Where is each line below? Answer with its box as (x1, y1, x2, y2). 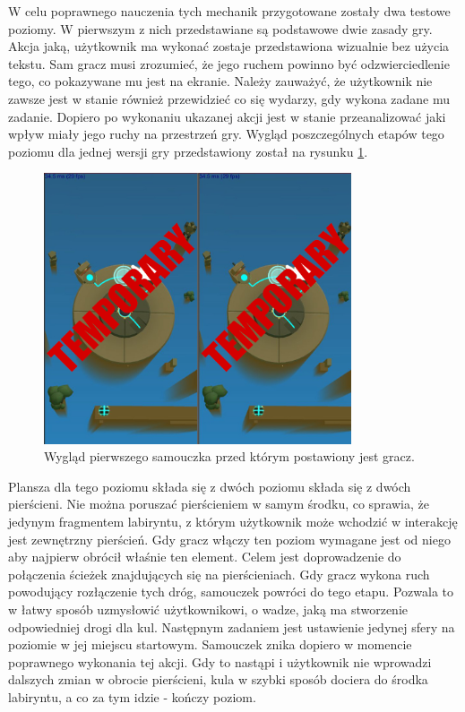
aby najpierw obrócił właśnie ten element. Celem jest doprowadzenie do (8, 547, 401, 566)
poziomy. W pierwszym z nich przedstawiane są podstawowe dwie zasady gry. (8, 19, 433, 38)
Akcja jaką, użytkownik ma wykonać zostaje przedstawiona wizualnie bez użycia (8, 37, 450, 56)
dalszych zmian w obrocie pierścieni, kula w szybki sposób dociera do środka (8, 670, 428, 689)
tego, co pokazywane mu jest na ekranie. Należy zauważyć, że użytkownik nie (8, 72, 433, 90)
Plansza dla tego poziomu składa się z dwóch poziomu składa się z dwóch (8, 476, 411, 495)
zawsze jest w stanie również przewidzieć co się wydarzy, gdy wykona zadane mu (8, 89, 451, 107)
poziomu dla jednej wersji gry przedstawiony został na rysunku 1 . (8, 142, 368, 160)
